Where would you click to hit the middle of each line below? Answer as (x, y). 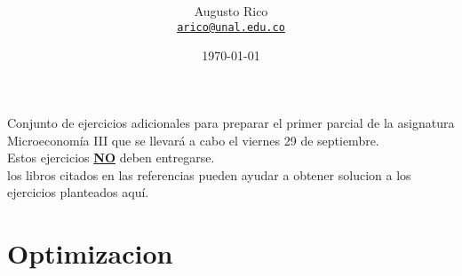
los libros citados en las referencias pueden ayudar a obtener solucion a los (209, 174)
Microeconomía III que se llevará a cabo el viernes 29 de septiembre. (193, 140)
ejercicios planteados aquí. (78, 192)
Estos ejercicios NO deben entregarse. (111, 158)
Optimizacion (90, 253)
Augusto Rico (231, 11)
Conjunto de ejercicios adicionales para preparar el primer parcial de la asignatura (231, 123)
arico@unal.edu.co (231, 27)
